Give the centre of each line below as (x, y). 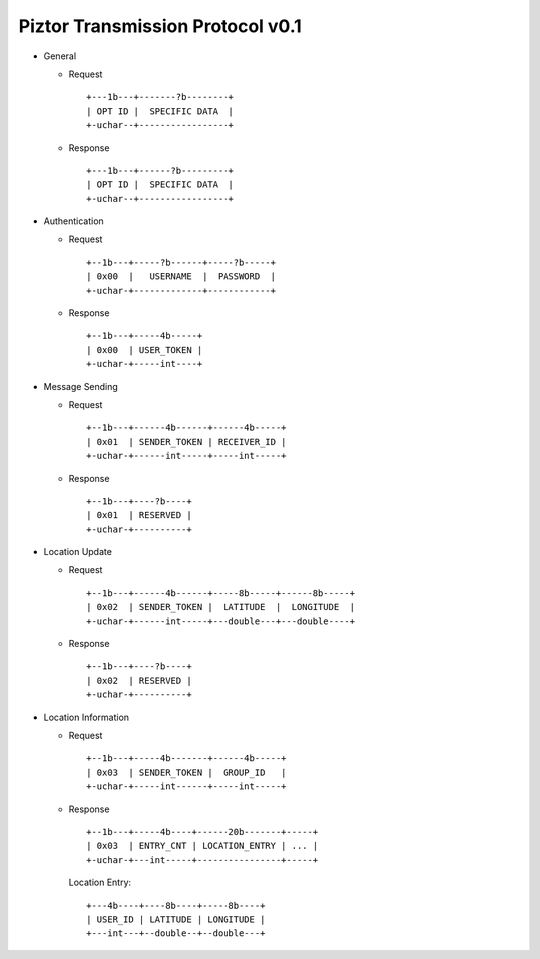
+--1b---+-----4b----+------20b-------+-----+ (202, 831)
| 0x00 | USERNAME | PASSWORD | (181, 276)
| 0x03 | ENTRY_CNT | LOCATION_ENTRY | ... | (202, 846)
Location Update (77, 552)
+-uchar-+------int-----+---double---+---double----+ (220, 621)
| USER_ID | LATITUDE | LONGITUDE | (176, 919)
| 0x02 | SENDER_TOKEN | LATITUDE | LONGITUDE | (220, 607)
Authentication (73, 221)
